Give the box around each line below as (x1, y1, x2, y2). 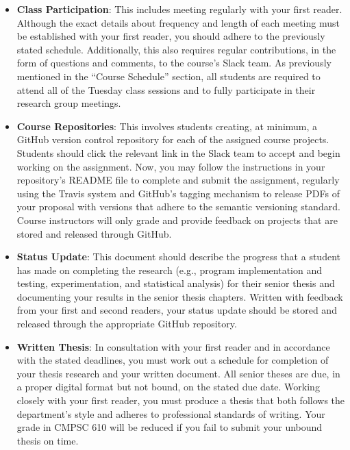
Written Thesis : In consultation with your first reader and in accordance (16, 339, 330, 353)
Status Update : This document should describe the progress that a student (16, 249, 340, 264)
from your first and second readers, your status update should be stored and (16, 303, 337, 317)
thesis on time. (16, 433, 79, 447)
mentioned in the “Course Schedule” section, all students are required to (16, 68, 321, 83)
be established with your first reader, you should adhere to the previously (16, 29, 325, 43)
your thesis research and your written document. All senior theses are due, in (16, 366, 340, 380)
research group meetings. (16, 96, 121, 110)
